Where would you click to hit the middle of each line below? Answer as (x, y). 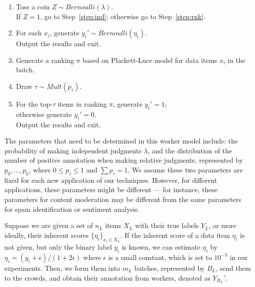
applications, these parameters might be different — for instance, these (111, 189)
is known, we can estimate (161, 247)
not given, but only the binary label (58, 247)
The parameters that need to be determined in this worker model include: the (121, 141)
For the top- (34, 103)
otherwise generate (44, 114)
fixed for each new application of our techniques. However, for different (111, 180)
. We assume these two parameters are (185, 169)
